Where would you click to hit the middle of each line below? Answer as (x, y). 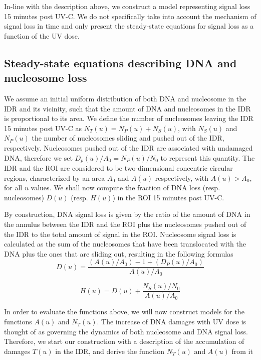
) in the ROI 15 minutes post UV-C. (168, 197)
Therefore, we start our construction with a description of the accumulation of (124, 341)
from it (242, 351)
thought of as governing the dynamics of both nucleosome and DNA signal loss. (126, 331)
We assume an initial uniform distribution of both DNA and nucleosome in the (125, 98)
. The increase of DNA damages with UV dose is (172, 322)
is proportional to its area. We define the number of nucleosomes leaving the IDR (129, 118)
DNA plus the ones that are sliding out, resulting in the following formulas (119, 253)
